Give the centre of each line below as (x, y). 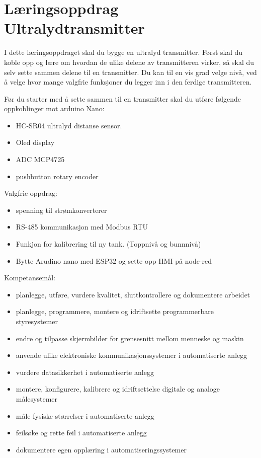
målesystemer (37, 398)
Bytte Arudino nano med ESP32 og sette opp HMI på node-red (114, 260)
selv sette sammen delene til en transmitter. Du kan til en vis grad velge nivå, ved (130, 72)
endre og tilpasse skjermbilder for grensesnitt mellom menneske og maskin (130, 338)
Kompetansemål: (30, 278)
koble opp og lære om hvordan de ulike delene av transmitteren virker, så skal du (129, 62)
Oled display (35, 142)
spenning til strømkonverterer (61, 210)
